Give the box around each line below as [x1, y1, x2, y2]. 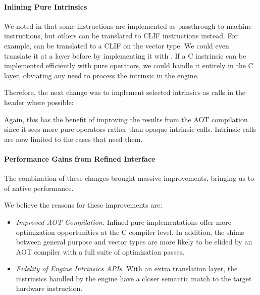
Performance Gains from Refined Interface [4, 153, 155, 164]
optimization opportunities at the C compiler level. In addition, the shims [16, 226, 244, 237]
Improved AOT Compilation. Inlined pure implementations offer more [16, 216, 232, 227]
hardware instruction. [16, 283, 83, 293]
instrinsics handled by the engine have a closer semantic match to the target [16, 273, 252, 283]
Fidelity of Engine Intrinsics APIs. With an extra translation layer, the [16, 263, 238, 274]
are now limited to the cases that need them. [4, 133, 143, 144]
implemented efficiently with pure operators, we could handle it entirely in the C [4, 60, 253, 71]
